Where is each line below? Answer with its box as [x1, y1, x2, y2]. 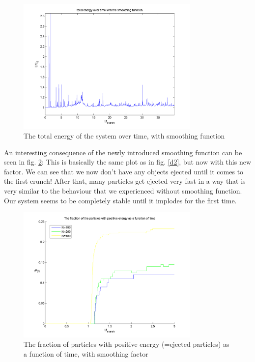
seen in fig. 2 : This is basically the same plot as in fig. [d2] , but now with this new [4, 157, 251, 167]
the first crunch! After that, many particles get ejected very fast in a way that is [4, 176, 246, 186]
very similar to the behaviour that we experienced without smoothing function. [4, 185, 242, 195]
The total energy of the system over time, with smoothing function [24, 130, 225, 140]
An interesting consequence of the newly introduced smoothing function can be [4, 147, 242, 157]
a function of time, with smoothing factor [24, 348, 148, 359]
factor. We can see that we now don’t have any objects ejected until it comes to [4, 166, 244, 176]
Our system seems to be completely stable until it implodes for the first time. [4, 195, 237, 205]
